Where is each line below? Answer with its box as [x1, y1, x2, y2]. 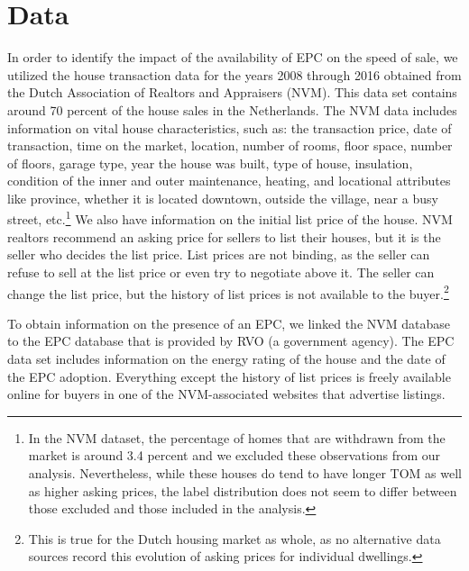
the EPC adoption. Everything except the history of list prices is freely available [7, 367, 451, 385]
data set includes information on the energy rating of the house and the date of [7, 349, 446, 367]
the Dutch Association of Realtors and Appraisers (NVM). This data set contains [7, 83, 457, 102]
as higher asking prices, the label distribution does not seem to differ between [28, 481, 457, 500]
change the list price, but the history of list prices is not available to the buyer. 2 [7, 281, 449, 303]
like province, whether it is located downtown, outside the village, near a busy [7, 188, 438, 207]
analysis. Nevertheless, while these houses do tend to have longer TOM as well [28, 463, 462, 482]
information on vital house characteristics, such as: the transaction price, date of [7, 118, 452, 137]
